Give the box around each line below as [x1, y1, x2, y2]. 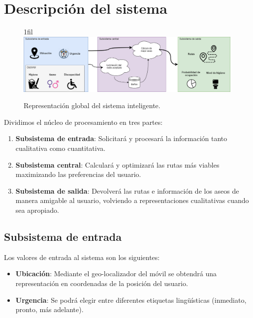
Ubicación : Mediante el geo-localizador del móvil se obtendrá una [15, 268, 217, 279]
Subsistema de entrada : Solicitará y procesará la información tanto [15, 133, 227, 144]
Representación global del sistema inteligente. [24, 100, 160, 111]
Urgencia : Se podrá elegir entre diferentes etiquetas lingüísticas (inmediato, [15, 294, 247, 305]
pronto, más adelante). [15, 304, 84, 315]
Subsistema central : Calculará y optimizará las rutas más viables [15, 159, 220, 170]
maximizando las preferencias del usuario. [15, 169, 141, 179]
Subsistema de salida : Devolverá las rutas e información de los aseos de [15, 185, 239, 196]
